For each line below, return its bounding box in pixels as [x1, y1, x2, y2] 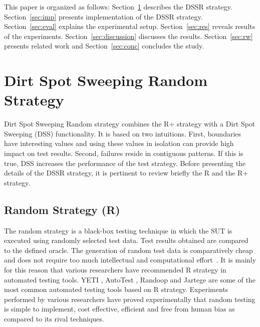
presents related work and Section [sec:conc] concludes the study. [4, 40, 204, 51]
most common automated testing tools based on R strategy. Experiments [4, 284, 228, 294]
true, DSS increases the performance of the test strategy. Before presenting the [4, 157, 246, 168]
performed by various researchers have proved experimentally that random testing [4, 293, 255, 304]
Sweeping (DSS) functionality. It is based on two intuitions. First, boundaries [4, 128, 241, 138]
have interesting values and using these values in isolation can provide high [4, 138, 234, 148]
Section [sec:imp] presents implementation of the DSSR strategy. [4, 11, 203, 21]
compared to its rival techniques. [4, 313, 104, 323]
